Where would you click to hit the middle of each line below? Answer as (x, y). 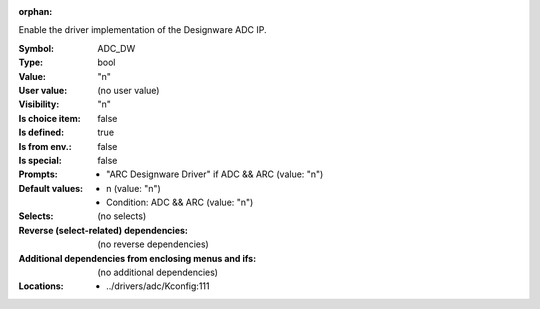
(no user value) (128, 90)
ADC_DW (116, 48)
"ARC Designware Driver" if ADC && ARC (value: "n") (215, 174)
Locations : (41, 286)
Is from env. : (45, 146)
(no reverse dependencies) (153, 244)
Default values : (51, 188)
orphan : (35, 11)
